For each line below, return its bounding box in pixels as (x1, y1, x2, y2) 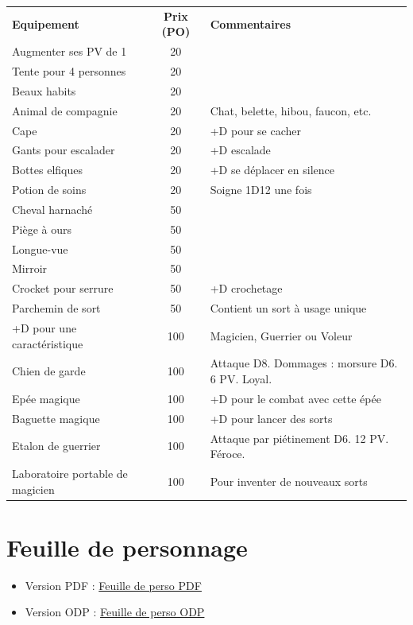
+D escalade (210, 142, 271, 158)
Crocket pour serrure (12, 280, 114, 297)
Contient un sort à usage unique (210, 300, 367, 316)
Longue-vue (12, 240, 68, 257)
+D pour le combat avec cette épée (210, 390, 381, 406)
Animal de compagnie (12, 102, 118, 118)
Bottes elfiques (12, 161, 83, 178)
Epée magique (12, 390, 80, 406)
